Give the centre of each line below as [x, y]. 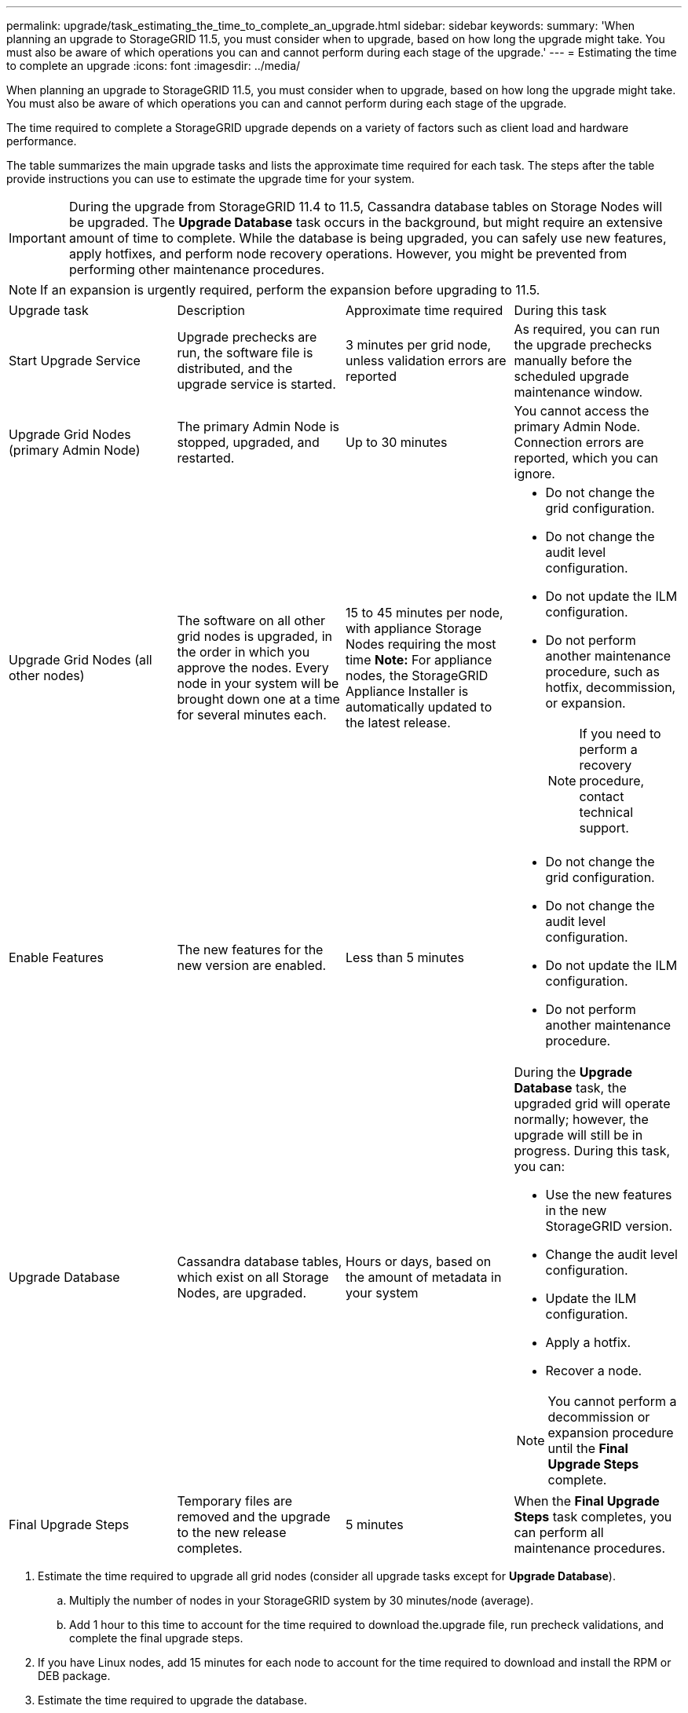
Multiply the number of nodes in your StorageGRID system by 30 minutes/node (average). [302, 1600]
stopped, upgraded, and [248, 442]
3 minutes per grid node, [419, 345]
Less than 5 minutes [405, 957]
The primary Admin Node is [258, 426]
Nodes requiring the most [421, 644]
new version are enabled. [252, 965]
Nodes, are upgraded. [242, 1293]
